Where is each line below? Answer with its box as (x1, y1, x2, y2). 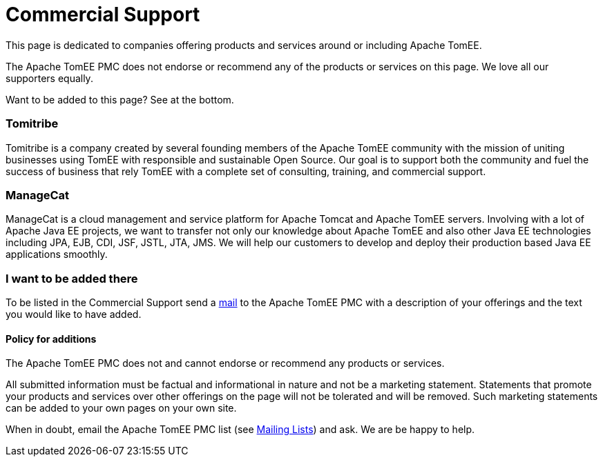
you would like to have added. (6, 308, 142, 320)
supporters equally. (6, 72, 93, 84)
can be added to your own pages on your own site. (6, 402, 237, 414)
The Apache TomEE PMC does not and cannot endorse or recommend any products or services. (6, 357, 445, 370)
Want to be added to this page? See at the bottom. (6, 93, 234, 106)
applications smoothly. (6, 248, 108, 261)
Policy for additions (6, 332, 97, 345)
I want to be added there (6, 271, 138, 285)
